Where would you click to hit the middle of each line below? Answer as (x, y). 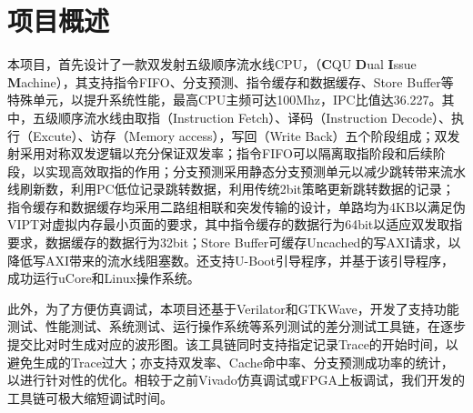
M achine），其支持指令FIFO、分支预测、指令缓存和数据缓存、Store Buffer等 (231, 81)
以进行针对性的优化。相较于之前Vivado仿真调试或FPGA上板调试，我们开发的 (236, 380)
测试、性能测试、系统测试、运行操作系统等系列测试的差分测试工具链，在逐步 (236, 326)
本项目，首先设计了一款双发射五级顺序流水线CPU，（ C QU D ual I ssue (212, 64)
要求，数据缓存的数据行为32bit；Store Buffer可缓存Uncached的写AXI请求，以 (234, 242)
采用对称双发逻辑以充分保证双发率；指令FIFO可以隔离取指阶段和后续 (226, 153)
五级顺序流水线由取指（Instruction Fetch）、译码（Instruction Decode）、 (242, 117)
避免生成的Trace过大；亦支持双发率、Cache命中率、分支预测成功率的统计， (231, 362)
